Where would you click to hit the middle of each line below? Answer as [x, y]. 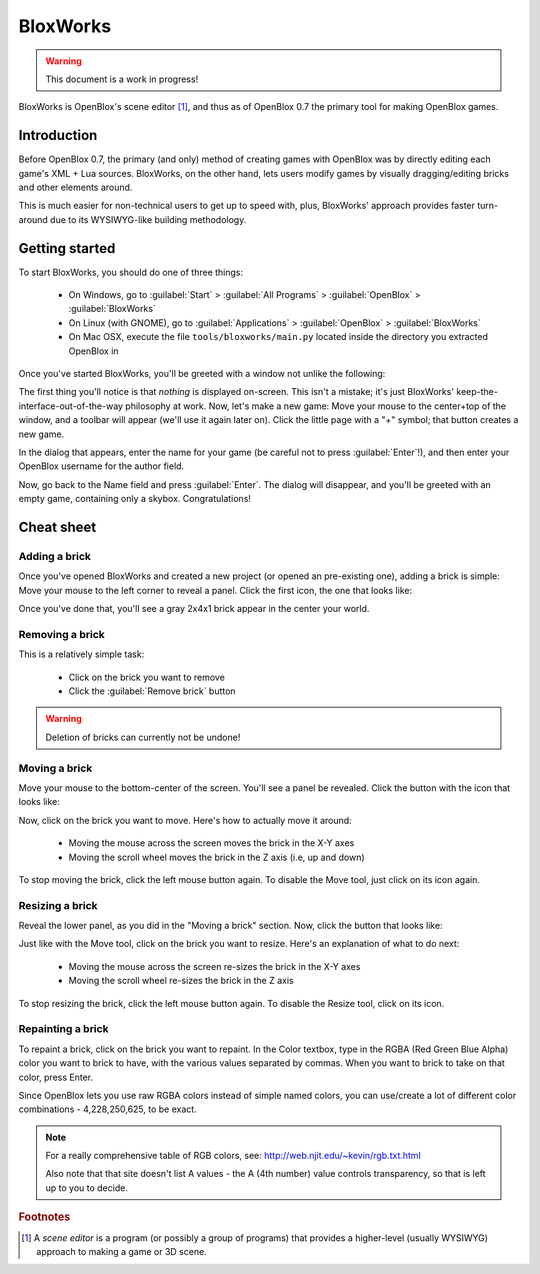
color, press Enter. [56, 1077]
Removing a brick [61, 634]
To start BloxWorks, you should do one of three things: [131, 272]
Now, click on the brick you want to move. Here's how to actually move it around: [185, 820]
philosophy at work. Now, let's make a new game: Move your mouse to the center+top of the [316, 406]
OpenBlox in [93, 351]
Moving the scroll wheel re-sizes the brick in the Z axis [181, 981]
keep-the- [477, 392]
